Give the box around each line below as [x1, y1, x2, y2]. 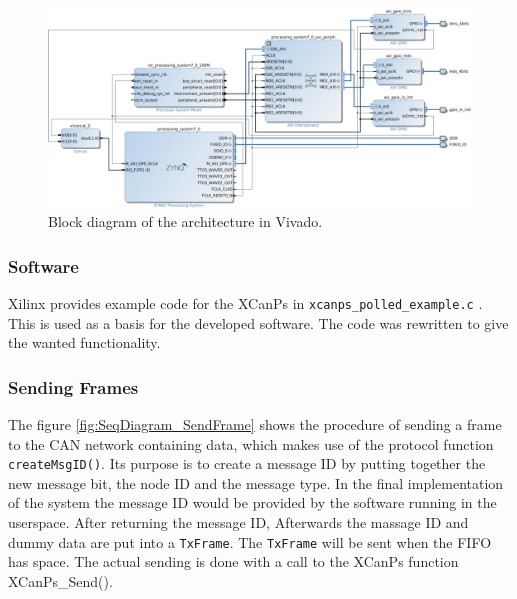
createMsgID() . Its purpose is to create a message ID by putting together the [8, 453, 486, 474]
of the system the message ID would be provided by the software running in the [8, 492, 497, 513]
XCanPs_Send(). [8, 570, 113, 591]
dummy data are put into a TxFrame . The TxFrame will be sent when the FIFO [8, 531, 492, 552]
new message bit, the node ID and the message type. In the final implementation [8, 472, 504, 493]
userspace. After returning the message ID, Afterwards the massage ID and [8, 512, 469, 533]
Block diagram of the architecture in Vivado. [48, 211, 323, 232]
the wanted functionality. [8, 332, 161, 353]
